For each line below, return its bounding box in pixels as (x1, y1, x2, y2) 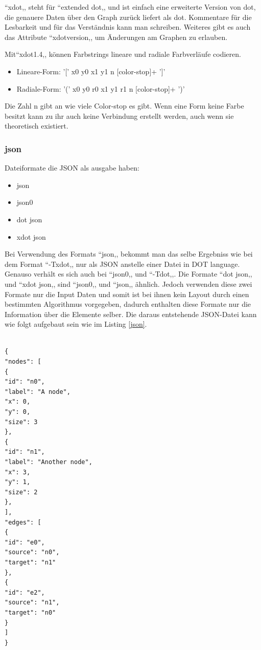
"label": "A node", (5, 388, 70, 395)
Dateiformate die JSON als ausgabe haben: (5, 162, 139, 173)
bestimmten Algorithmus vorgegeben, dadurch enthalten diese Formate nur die (5, 299, 251, 309)
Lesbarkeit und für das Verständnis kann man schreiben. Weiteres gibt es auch (5, 22, 251, 32)
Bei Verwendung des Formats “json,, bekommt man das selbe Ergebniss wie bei (5, 248, 253, 259)
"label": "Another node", (5, 458, 92, 466)
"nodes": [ (5, 358, 41, 366)
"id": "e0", (5, 538, 45, 546)
